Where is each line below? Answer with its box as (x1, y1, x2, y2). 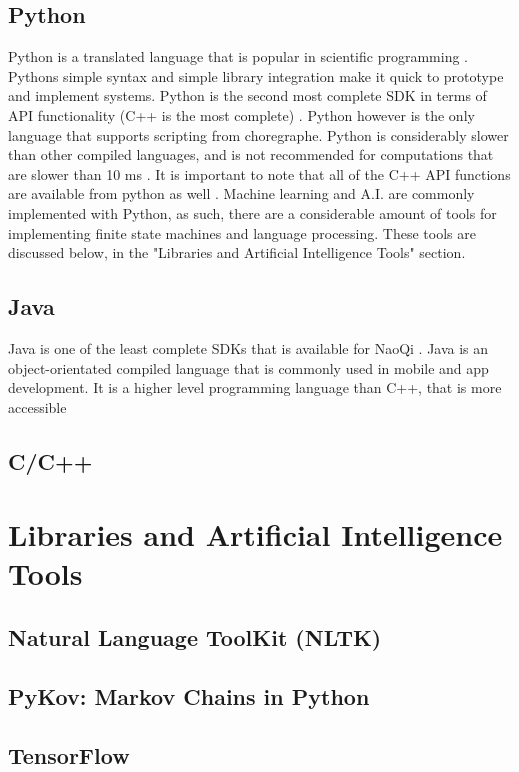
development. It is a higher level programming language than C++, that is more (8, 377, 502, 398)
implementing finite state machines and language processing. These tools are (8, 222, 476, 243)
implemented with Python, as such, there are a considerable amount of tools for (8, 202, 497, 223)
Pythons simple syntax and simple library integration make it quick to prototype (8, 65, 504, 86)
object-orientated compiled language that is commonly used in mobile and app (8, 357, 489, 378)
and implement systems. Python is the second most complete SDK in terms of (8, 85, 487, 106)
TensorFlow (8, 739, 130, 770)
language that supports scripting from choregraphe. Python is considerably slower (8, 124, 509, 145)
